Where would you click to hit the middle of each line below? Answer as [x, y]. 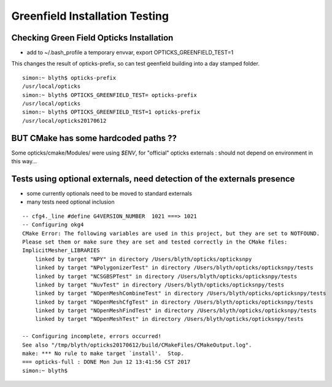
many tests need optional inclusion [71, 202]
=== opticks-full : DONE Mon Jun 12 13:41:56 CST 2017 [106, 362]
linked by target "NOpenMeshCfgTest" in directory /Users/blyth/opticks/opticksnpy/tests [174, 302]
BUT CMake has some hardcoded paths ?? [94, 138]
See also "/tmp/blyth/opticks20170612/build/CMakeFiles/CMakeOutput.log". [137, 345]
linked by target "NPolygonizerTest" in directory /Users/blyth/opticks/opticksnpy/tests [174, 268]
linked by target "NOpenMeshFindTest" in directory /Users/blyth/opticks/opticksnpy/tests [176, 311]
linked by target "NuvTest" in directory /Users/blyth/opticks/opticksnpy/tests [160, 285]
